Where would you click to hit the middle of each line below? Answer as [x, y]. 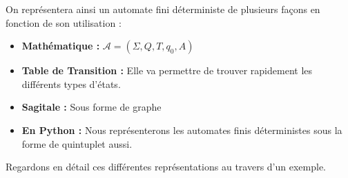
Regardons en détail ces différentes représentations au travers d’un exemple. [166, 167]
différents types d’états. [71, 84]
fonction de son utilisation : [64, 22]
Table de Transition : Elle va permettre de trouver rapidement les [167, 70]
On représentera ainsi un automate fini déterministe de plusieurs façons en [163, 9]
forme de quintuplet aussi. [77, 143]
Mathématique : [61, 46]
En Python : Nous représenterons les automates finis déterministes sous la [182, 130]
